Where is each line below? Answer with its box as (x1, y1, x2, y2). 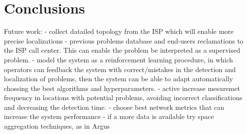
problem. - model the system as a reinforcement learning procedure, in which (4, 54, 233, 64)
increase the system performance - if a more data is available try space (4, 111, 214, 121)
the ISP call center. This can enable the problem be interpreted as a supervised (4, 45, 241, 55)
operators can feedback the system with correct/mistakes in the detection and (4, 64, 236, 74)
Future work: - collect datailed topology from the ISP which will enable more (4, 26, 234, 36)
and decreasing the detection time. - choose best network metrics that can (4, 102, 225, 112)
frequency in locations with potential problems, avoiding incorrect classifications (4, 92, 243, 103)
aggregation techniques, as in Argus (4, 121, 110, 131)
